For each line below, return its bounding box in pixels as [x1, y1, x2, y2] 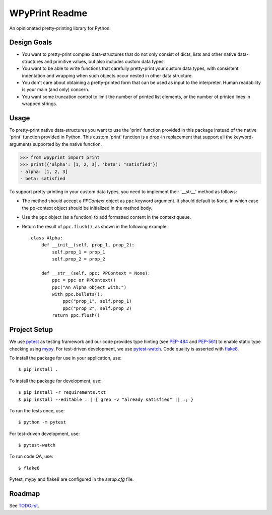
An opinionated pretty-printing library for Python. [9, 25, 111, 31]
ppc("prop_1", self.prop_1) [62, 298, 132, 304]
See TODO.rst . [9, 503, 40, 509]
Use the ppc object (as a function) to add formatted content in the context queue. [22, 214, 191, 220]
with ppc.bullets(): [52, 292, 103, 297]
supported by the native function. [33, 141, 102, 147]
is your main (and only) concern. [22, 87, 90, 93]
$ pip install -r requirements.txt [18, 390, 106, 395]
